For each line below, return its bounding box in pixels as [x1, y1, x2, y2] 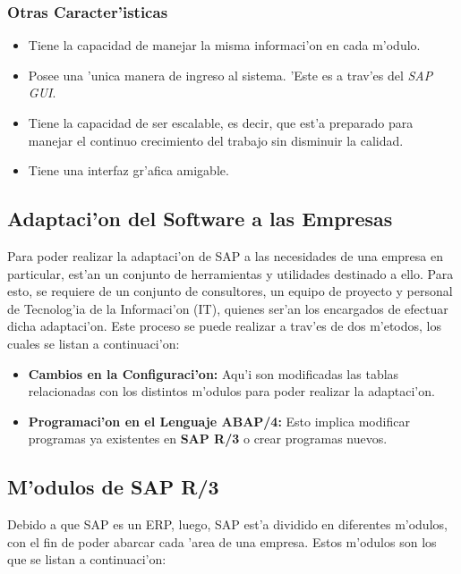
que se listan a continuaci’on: [7, 550, 166, 569]
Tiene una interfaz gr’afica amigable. [28, 161, 229, 180]
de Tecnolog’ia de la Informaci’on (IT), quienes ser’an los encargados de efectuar [7, 299, 448, 317]
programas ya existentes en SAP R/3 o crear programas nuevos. [28, 429, 388, 448]
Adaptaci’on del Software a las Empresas [7, 205, 393, 232]
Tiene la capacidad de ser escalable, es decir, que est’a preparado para [28, 114, 414, 131]
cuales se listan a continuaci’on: [7, 333, 180, 352]
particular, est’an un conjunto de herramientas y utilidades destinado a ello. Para [7, 264, 454, 283]
